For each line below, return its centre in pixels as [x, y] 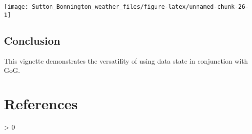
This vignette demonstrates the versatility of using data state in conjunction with [126, 60]
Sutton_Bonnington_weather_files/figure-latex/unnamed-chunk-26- [140, 7]
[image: [16, 7]
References [41, 103]
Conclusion [32, 40]
